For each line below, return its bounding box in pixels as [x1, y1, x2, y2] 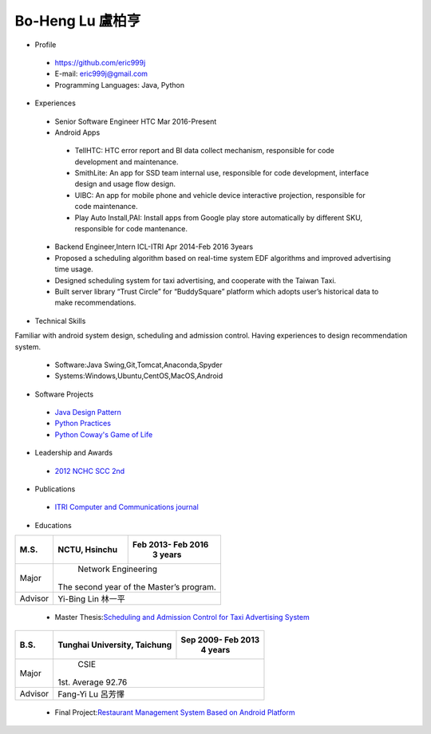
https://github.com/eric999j [54, 57, 146, 67]
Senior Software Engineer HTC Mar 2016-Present [54, 116, 217, 126]
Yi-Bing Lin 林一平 [57, 594, 125, 605]
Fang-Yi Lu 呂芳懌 [57, 689, 125, 700]
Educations [34, 520, 72, 530]
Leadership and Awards [34, 448, 113, 458]
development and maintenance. [74, 156, 179, 167]
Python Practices [54, 419, 112, 428]
